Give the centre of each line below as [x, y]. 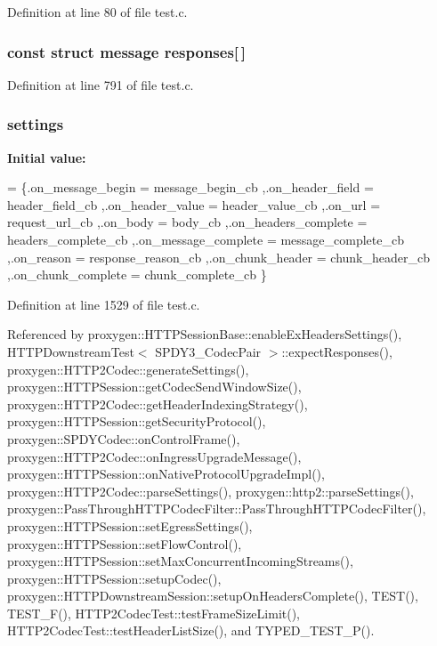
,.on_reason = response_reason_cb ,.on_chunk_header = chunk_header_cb [218, 257]
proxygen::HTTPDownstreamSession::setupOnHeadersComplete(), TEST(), [213, 596]
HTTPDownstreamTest [71, 351]
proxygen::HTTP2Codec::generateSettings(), [128, 369]
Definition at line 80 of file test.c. [97, 12]
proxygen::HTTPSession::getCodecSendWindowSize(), [154, 387]
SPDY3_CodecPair [208, 351]
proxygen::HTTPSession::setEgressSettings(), [130, 525]
